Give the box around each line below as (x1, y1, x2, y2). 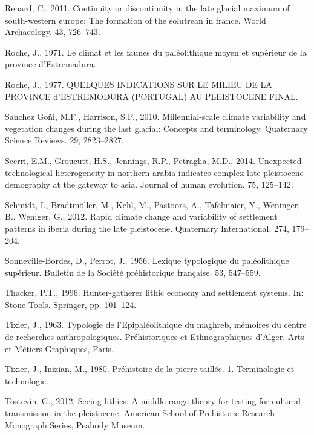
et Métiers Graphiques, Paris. (5, 342, 114, 355)
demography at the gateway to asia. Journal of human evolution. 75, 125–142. (5, 178, 293, 191)
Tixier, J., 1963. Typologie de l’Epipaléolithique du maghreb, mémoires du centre (5, 318, 307, 331)
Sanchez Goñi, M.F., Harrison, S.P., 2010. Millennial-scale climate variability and (5, 110, 306, 123)
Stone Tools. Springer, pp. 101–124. (5, 298, 137, 310)
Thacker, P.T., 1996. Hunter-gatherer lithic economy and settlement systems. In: (5, 286, 304, 299)
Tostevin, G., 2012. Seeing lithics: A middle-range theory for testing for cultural (5, 394, 301, 407)
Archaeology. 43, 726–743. (5, 25, 100, 38)
